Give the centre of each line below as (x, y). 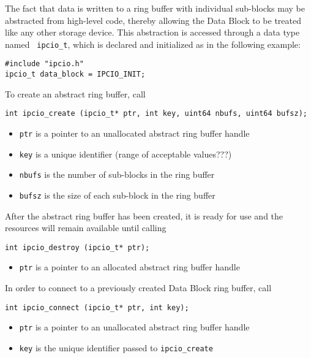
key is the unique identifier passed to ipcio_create (116, 348)
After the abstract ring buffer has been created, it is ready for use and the (144, 215)
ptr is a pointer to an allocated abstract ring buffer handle (129, 267)
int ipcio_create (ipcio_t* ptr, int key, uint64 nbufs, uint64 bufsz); (156, 114)
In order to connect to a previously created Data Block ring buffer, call (138, 288)
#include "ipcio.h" (44, 64)
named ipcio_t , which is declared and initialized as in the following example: (153, 44)
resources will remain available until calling (86, 228)
